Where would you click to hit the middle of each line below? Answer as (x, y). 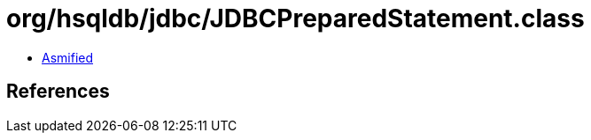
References (58, 92)
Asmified (68, 57)
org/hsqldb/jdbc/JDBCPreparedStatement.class (295, 18)
